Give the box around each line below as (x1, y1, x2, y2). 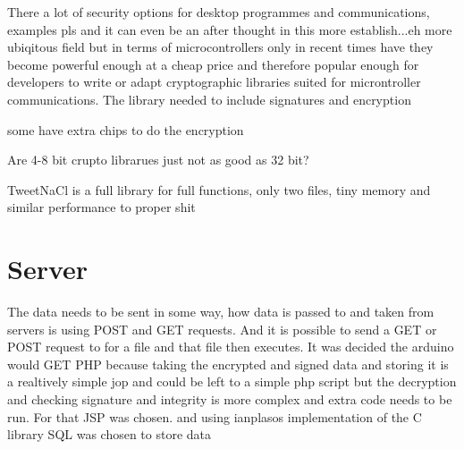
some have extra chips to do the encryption (7, 120, 244, 139)
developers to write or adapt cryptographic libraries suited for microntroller (7, 72, 421, 91)
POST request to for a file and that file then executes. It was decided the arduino (7, 337, 454, 356)
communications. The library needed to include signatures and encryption (7, 89, 411, 108)
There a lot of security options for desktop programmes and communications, (7, 3, 430, 21)
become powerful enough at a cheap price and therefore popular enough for (7, 55, 419, 73)
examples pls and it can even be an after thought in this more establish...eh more (7, 20, 452, 38)
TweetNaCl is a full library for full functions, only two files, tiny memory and (7, 180, 431, 199)
